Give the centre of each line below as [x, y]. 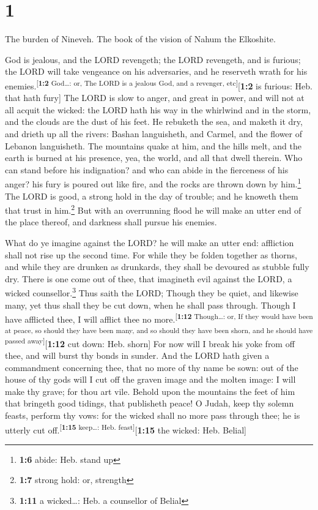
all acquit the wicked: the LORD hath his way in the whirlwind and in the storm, [158, 109]
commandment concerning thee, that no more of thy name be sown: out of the [152, 367]
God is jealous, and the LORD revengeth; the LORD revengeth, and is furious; [153, 59]
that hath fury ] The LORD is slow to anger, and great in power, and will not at [155, 98]
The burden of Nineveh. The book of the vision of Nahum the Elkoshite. [140, 39]
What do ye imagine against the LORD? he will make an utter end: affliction [150, 242]
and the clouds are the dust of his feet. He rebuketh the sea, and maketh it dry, [154, 122]
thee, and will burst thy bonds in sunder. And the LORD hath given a [137, 355]
